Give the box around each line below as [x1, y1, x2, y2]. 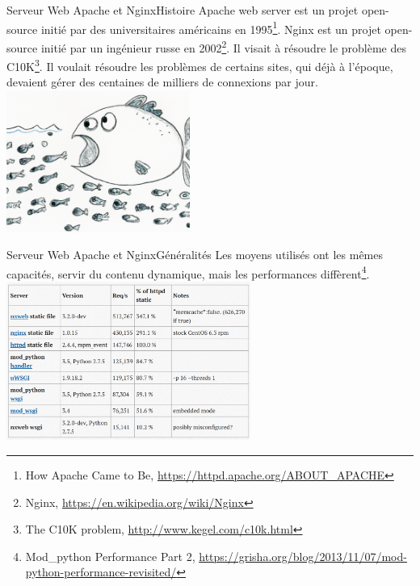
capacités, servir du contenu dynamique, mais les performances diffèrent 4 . [6, 262, 370, 282]
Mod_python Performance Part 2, [25, 547, 195, 564]
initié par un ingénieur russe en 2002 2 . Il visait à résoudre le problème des [40, 36, 407, 56]
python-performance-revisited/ [25, 563, 177, 580]
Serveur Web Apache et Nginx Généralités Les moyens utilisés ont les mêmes [6, 246, 383, 263]
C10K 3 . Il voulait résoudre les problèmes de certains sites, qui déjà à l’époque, [6, 56, 393, 74]
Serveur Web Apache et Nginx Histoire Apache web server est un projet [6, 2, 359, 18]
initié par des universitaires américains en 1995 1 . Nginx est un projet [40, 18, 381, 37]
